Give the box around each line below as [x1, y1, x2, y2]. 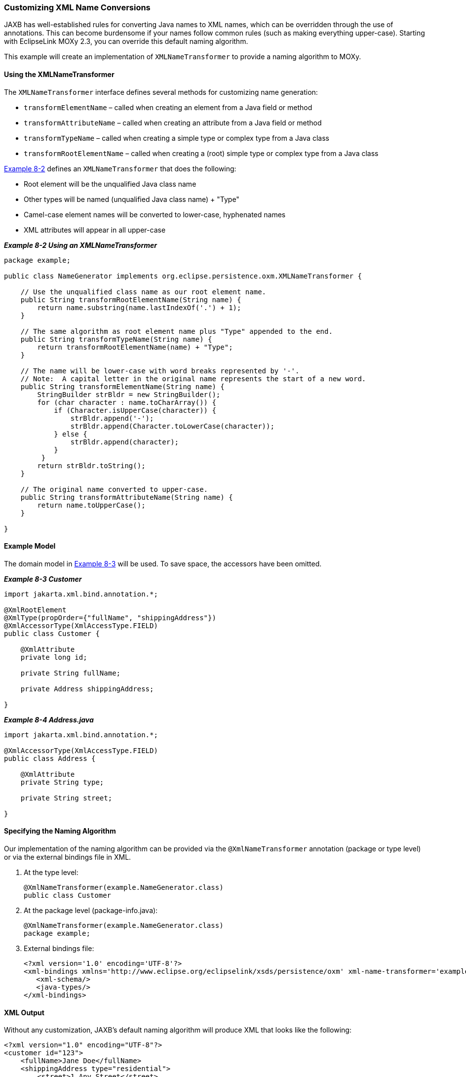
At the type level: [24, 868, 78, 877]
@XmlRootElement [4, 605, 67, 614]
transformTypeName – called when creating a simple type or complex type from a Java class [24, 133, 329, 142]
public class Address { [4, 754, 96, 762]
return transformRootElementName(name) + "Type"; [37, 343, 233, 351]
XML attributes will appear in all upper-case [24, 225, 166, 234]
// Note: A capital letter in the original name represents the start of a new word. [20, 374, 366, 383]
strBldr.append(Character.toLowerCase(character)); [70, 422, 274, 430]
